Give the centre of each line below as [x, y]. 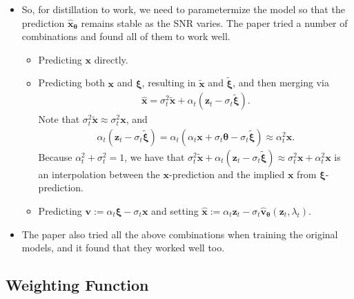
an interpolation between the [99, 174]
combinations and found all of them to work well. [126, 36]
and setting [175, 211]
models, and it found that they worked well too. [123, 248]
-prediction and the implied [227, 174]
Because [55, 156]
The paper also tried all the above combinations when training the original [180, 234]
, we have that [155, 156]
